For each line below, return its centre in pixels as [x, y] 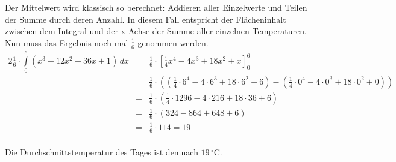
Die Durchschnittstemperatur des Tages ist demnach [102, 152]
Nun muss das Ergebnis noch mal [67, 42]
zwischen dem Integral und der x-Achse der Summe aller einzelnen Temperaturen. [156, 31]
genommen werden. [173, 42]
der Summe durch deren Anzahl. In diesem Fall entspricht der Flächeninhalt [146, 19]
